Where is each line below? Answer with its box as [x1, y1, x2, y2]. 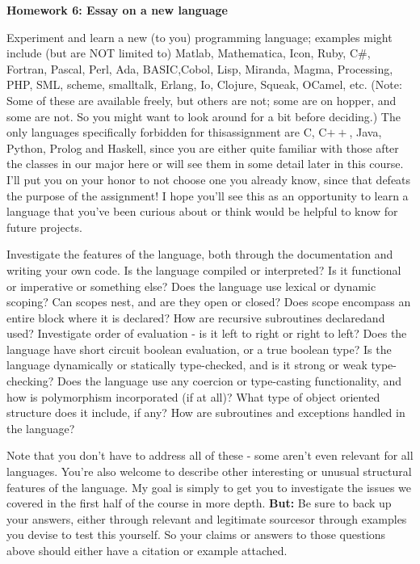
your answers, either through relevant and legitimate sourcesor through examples [6, 510, 407, 527]
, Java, [349, 124, 382, 141]
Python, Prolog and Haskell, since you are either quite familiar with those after [6, 139, 399, 156]
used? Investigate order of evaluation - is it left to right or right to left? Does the [6, 325, 407, 342]
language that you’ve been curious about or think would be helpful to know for [6, 203, 398, 220]
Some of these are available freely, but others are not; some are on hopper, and [6, 91, 397, 108]
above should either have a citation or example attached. [6, 542, 288, 558]
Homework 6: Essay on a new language [6, 2, 228, 18]
